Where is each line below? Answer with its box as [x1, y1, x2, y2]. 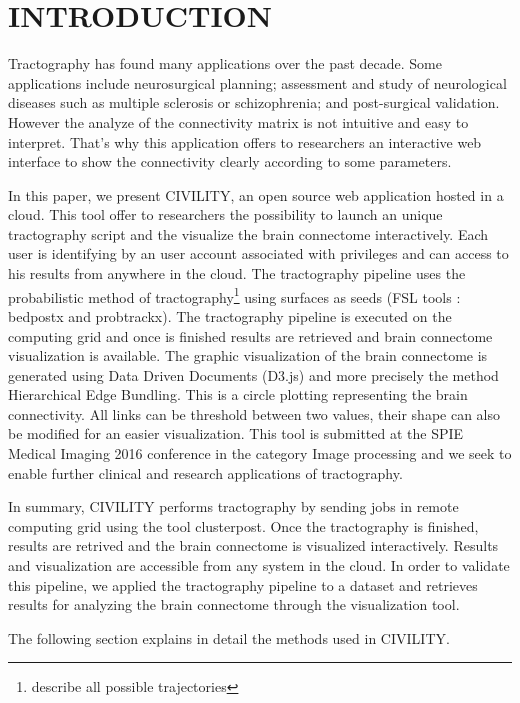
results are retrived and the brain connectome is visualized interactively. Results [8, 535, 499, 556]
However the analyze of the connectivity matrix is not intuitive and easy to [8, 111, 469, 132]
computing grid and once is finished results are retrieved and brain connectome [8, 325, 493, 346]
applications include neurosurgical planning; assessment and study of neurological [8, 72, 507, 93]
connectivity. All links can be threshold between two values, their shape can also [8, 403, 500, 424]
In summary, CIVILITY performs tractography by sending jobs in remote [8, 496, 459, 517]
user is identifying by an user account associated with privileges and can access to [8, 243, 509, 264]
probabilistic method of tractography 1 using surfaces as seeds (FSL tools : [8, 283, 461, 307]
